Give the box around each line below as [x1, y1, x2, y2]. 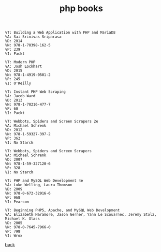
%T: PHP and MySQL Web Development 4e [5, 178, 83, 183]
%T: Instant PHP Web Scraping [5, 89, 66, 94]
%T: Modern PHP [5, 60, 36, 65]
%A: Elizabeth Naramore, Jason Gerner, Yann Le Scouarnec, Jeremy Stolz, [5, 212, 157, 217]
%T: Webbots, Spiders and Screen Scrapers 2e [5, 119, 98, 124]
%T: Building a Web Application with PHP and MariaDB [5, 30, 116, 35]
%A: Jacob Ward [5, 94, 36, 99]
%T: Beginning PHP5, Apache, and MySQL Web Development [5, 208, 120, 213]
